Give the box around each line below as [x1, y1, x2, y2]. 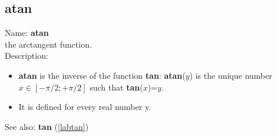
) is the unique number [189, 69, 272, 81]
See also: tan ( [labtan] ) [5, 120, 89, 132]
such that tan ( [90, 81, 143, 93]
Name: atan [5, 26, 49, 39]
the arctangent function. [5, 38, 92, 50]
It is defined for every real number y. [18, 101, 151, 113]
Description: [5, 49, 48, 62]
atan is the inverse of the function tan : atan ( [18, 69, 186, 81]
